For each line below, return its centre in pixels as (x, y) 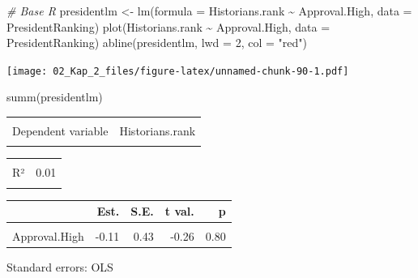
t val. (179, 211)
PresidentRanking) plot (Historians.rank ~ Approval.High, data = (168, 26)
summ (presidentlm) (55, 97)
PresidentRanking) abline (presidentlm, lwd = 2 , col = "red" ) (157, 43)
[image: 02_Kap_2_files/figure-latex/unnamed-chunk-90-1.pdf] (178, 71)
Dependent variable (60, 131)
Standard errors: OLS (60, 267)
